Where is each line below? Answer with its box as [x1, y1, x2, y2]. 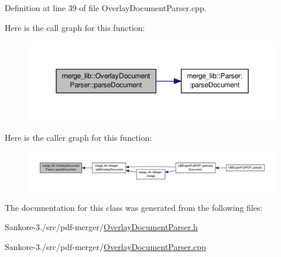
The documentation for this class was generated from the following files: [5, 201, 263, 213]
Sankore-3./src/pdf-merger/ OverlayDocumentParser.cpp [5, 241, 206, 253]
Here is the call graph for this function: [5, 21, 145, 33]
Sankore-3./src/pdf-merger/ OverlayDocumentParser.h [5, 221, 198, 233]
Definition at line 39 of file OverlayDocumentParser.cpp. [5, 2, 207, 13]
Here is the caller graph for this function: [5, 131, 152, 143]
